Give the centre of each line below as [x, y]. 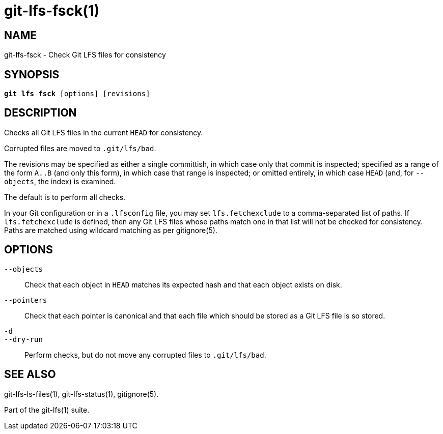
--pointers [26, 300]
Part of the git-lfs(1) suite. [47, 410]
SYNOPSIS [32, 74]
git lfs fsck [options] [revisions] [77, 94]
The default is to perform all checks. [65, 197]
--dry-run [23, 339]
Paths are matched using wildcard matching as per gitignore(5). [111, 230]
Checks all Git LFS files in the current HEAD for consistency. [104, 132]
